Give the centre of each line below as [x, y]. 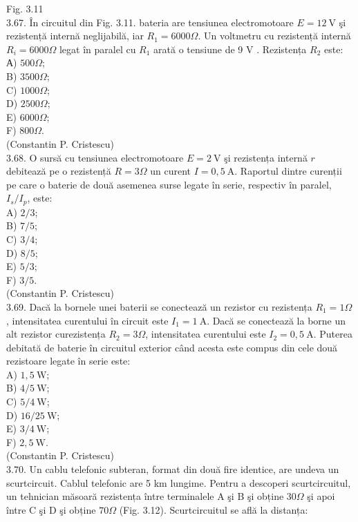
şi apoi [321, 496]
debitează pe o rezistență [59, 171]
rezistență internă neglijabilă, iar [75, 36]
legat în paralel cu [97, 49]
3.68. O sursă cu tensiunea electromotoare [95, 157]
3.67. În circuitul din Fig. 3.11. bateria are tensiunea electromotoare [150, 22]
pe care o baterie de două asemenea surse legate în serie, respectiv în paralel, [169, 184]
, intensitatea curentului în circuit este [87, 320]
